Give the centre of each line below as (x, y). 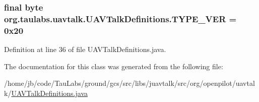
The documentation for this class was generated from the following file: (114, 66)
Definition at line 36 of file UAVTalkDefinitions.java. (85, 49)
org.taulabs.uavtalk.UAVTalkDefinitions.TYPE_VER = (120, 18)
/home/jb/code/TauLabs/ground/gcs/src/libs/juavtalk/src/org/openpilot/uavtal (129, 83)
